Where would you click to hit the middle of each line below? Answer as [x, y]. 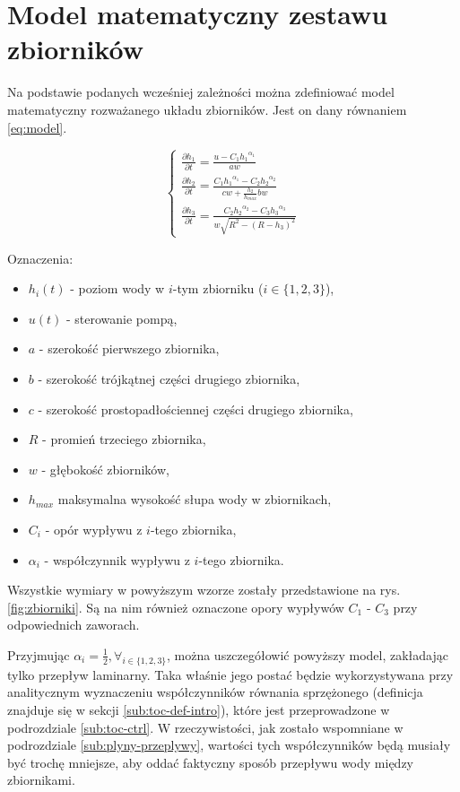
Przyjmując [39, 654]
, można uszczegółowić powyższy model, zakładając [307, 654]
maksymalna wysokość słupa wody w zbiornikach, [195, 499]
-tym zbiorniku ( [218, 288]
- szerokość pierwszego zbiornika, [129, 348]
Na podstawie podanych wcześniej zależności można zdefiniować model [201, 92]
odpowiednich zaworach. [74, 625]
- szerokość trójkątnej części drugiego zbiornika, [169, 379]
